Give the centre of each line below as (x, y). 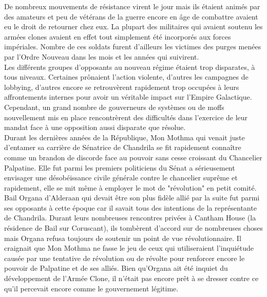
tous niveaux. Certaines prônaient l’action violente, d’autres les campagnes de (126, 77)
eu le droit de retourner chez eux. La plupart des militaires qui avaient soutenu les (133, 26)
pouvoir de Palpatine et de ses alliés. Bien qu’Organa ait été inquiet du (116, 268)
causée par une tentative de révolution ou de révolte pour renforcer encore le (125, 258)
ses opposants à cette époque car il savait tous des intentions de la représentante (130, 207)
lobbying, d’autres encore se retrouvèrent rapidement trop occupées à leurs (122, 87)
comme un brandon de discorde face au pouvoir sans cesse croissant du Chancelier (133, 157)
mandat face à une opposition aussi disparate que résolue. (95, 127)
